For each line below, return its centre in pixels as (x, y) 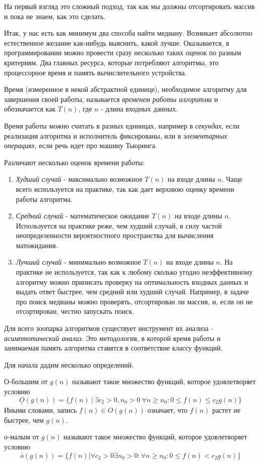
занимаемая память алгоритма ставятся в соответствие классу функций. (113, 348)
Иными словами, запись (40, 410)
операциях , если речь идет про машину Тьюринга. (81, 145)
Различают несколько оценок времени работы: (75, 162)
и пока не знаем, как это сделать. (55, 16)
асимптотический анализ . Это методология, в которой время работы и (112, 338)
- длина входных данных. (139, 109)
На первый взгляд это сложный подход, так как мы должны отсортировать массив (129, 6)
